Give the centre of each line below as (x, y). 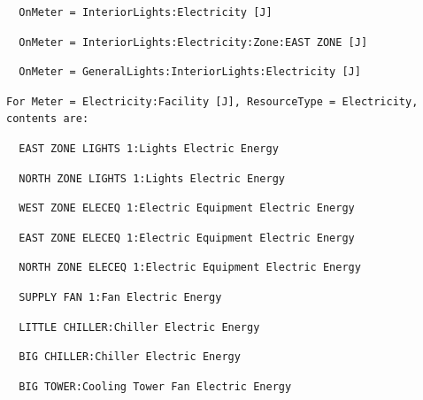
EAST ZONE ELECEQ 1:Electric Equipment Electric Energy (187, 238)
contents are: (48, 119)
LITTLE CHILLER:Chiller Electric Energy (139, 327)
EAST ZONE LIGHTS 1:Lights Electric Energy (149, 148)
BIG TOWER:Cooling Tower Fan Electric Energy (155, 386)
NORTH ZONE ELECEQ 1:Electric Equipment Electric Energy (190, 268)
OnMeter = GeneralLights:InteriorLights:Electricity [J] (190, 72)
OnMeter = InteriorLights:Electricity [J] (146, 12)
